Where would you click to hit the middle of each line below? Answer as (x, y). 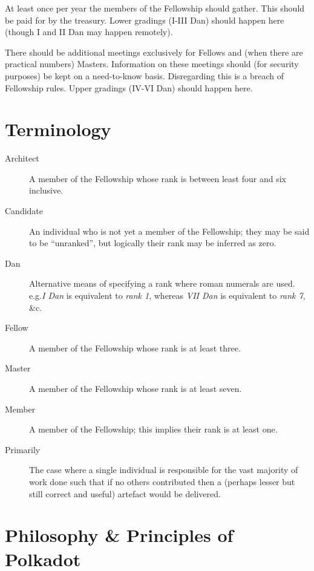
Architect (22, 158)
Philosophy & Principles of (119, 535)
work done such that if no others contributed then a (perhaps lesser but (162, 481)
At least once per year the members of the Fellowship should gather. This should (155, 8)
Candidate (24, 211)
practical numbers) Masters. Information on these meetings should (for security (152, 64)
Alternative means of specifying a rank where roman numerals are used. (162, 283)
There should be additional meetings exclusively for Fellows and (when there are (154, 52)
